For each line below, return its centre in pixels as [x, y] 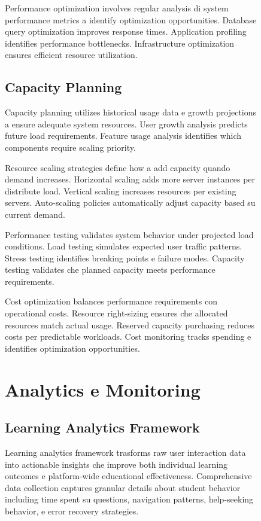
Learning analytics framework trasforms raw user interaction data [125, 453]
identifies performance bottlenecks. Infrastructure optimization [120, 43]
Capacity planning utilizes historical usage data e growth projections [131, 112]
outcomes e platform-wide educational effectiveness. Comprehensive [128, 476]
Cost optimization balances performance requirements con [111, 301]
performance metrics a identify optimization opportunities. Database [131, 19]
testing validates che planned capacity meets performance [110, 269]
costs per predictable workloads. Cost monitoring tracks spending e [128, 336]
